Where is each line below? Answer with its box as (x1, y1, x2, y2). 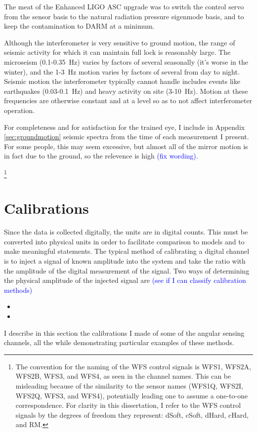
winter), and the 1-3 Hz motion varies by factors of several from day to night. (4, 66, 240, 77)
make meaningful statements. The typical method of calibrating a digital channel (4, 246, 250, 256)
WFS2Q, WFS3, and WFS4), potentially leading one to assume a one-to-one (15, 390, 248, 400)
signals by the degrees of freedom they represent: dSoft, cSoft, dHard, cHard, (15, 409, 249, 420)
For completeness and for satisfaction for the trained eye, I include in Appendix (4, 121, 245, 132)
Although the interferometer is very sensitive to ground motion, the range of (4, 37, 235, 47)
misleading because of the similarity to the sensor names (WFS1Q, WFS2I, (15, 381, 243, 391)
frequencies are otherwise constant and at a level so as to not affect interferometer (4, 95, 253, 106)
